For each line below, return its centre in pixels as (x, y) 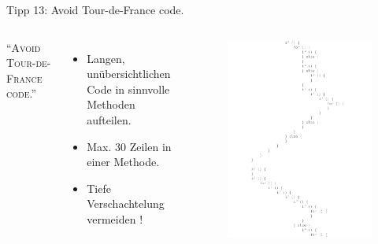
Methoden (111, 104)
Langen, (106, 58)
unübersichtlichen (129, 74)
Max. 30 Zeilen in (129, 146)
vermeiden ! (115, 218)
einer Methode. (123, 162)
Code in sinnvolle (128, 89)
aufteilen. (109, 119)
